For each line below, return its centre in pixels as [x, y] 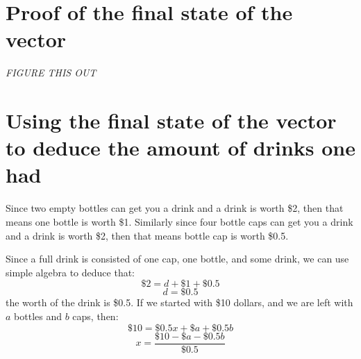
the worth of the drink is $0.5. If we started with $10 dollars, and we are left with [179, 302]
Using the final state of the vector [171, 120]
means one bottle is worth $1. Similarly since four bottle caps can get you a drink [179, 222]
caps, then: [95, 316]
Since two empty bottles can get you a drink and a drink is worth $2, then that [175, 208]
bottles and [38, 316]
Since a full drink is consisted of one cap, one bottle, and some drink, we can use [177, 259]
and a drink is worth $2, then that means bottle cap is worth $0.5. [147, 235]
